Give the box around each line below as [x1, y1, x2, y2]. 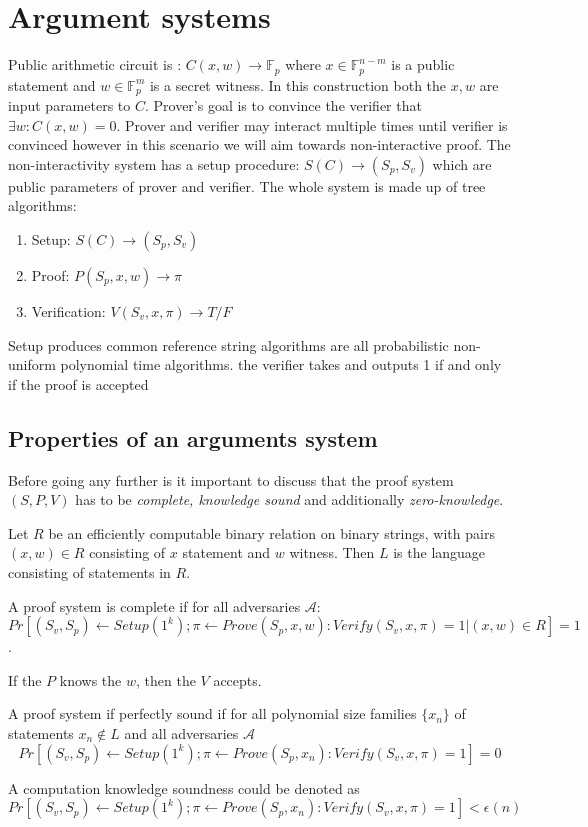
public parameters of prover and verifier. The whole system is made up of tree [8, 175, 486, 196]
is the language [393, 542, 486, 563]
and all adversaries [124, 722, 239, 743]
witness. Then [289, 542, 375, 563]
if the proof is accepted [8, 373, 149, 394]
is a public [391, 54, 455, 75]
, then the [135, 669, 196, 690]
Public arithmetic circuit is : [8, 54, 182, 75]
